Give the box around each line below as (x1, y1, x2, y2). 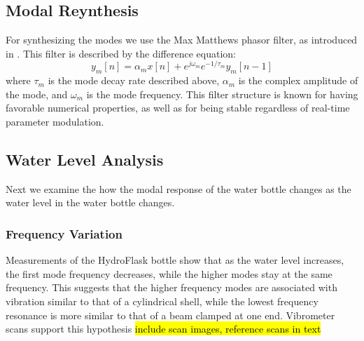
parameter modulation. (6, 114, 104, 129)
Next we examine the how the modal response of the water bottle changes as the (6, 181, 351, 196)
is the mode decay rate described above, (48, 73, 220, 88)
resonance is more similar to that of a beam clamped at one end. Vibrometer (6, 307, 335, 322)
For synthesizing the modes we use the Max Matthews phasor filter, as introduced (6, 32, 358, 47)
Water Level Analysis (6, 149, 164, 170)
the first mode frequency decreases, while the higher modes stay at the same (6, 266, 332, 281)
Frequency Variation (6, 225, 122, 242)
